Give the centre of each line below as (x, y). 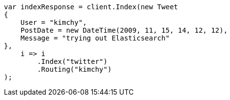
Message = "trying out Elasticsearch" (95, 38)
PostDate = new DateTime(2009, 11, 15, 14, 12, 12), (124, 30)
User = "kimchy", (54, 22)
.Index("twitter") (72, 61)
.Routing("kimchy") (74, 69)
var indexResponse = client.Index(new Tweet (91, 7)
